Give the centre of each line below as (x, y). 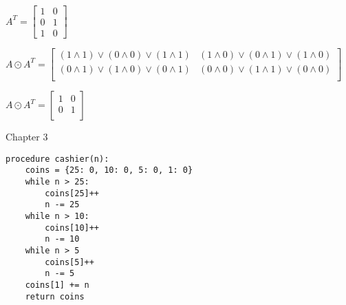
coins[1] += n (57, 285)
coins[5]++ (69, 262)
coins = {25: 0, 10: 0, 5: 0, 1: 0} (109, 170)
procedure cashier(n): (57, 159)
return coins (55, 296)
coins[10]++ (72, 228)
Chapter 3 (27, 137)
